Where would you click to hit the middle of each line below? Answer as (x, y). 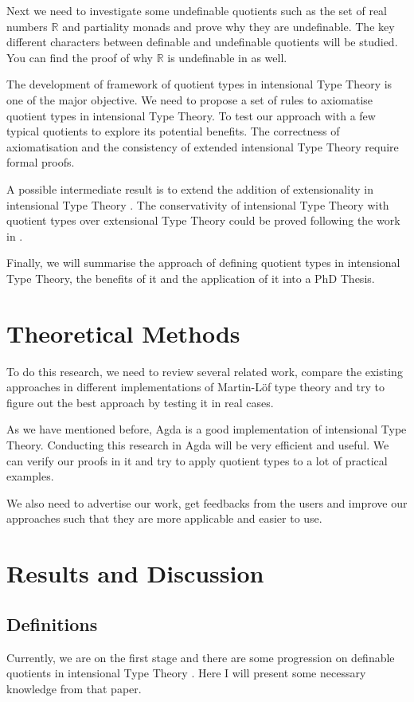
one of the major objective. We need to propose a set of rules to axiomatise (190, 99)
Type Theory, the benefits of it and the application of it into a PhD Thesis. (191, 278)
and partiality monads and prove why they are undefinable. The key (228, 26)
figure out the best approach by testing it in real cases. (140, 402)
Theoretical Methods (123, 333)
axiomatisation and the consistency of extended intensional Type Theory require (203, 146)
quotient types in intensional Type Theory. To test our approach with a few (191, 115)
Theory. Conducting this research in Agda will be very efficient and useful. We (198, 445)
